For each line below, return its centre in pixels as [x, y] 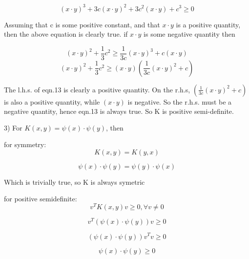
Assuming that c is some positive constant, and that [82, 24]
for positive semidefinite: [41, 198]
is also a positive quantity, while [52, 101]
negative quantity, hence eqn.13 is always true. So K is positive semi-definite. [119, 111]
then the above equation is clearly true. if [66, 34]
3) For [13, 127]
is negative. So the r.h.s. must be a [180, 101]
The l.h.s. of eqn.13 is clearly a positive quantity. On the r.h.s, [97, 89]
